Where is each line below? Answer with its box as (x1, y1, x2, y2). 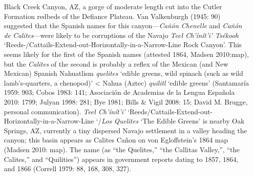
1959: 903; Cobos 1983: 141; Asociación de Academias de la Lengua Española (4, 87, 235, 97)
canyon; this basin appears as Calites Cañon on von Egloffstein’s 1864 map (4, 135, 228, 145)
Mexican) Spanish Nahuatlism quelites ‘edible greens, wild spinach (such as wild (4, 68, 243, 78)
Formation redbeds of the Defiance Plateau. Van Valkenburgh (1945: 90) (4, 11, 221, 21)
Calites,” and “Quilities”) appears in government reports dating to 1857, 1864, (4, 154, 238, 164)
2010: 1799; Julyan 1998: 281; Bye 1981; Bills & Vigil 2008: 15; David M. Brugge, (4, 96, 248, 106)
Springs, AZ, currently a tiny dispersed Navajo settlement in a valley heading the (4, 125, 247, 135)
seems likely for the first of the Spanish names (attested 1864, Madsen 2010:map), (4, 49, 249, 59)
